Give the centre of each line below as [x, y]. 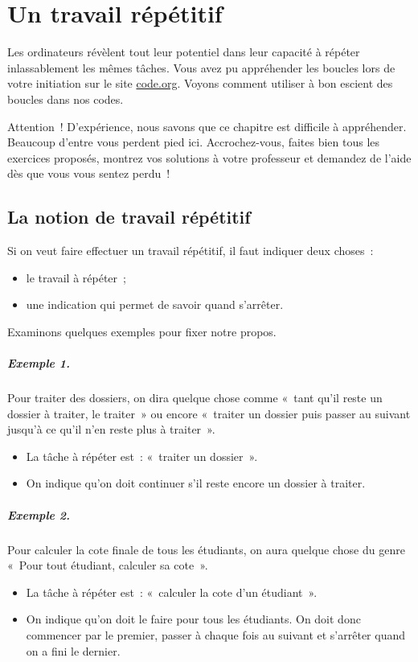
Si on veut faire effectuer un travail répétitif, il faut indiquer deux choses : [191, 251]
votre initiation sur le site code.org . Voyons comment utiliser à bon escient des [200, 83]
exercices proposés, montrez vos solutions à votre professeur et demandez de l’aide [209, 157]
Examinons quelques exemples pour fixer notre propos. [142, 331]
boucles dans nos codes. [66, 99]
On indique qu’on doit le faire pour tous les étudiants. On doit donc [193, 619]
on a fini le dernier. [73, 650]
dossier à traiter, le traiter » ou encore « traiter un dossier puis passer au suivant [209, 413]
